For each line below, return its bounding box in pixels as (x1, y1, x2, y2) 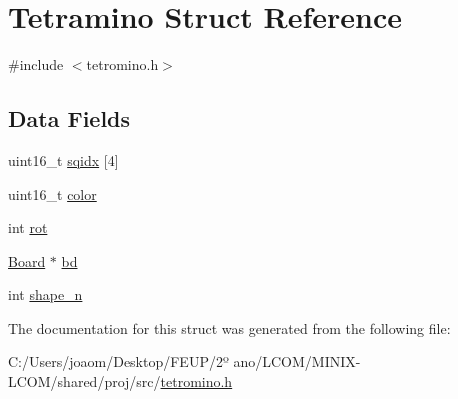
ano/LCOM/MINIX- (233, 351, 361, 372)
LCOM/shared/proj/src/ (8, 371, 161, 392)
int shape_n (8, 284, 83, 305)
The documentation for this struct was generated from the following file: (8, 317, 451, 338)
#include (8, 54, 64, 75)
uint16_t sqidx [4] (8, 149, 119, 170)
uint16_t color (8, 183, 97, 204)
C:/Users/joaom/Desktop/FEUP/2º (8, 351, 229, 372)
